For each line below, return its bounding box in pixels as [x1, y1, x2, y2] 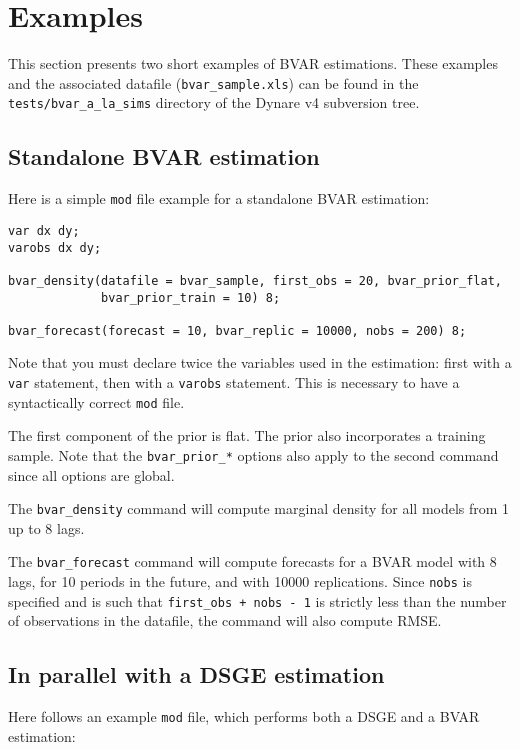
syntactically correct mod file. [8, 391, 185, 412]
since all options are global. [8, 464, 175, 485]
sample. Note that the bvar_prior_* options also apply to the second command [8, 444, 499, 465]
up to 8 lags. [8, 517, 85, 538]
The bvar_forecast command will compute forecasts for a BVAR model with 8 [8, 551, 497, 572]
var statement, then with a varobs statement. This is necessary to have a [8, 372, 460, 393]
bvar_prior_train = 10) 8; [101, 290, 281, 305]
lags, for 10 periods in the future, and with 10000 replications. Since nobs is [8, 571, 472, 592]
